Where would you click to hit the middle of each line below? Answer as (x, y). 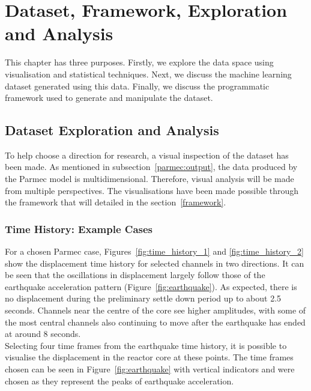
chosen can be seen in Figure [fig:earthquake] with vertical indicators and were (150, 369)
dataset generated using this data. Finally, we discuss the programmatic (137, 86)
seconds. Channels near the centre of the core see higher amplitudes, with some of (155, 310)
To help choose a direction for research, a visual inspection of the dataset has (147, 155)
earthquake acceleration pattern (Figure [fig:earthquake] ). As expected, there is (151, 286)
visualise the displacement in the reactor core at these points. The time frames (149, 357)
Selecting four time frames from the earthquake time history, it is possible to (146, 345)
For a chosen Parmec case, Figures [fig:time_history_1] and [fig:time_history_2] (154, 251)
